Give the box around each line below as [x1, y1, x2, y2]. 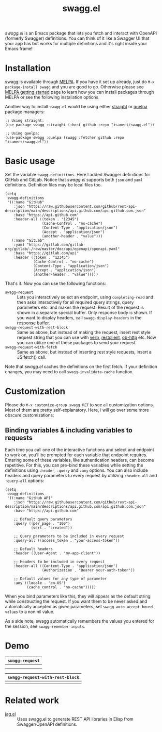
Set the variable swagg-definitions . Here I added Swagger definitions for [5, 172, 150, 178]
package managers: [5, 109, 45, 115]
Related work [5, 695, 59, 706]
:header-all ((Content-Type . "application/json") [14, 564, 118, 568]
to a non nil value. [19, 609, 55, 615]
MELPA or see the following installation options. [5, 94, 100, 100]
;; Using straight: [5, 118, 44, 123]
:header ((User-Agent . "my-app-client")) [14, 550, 101, 556]
